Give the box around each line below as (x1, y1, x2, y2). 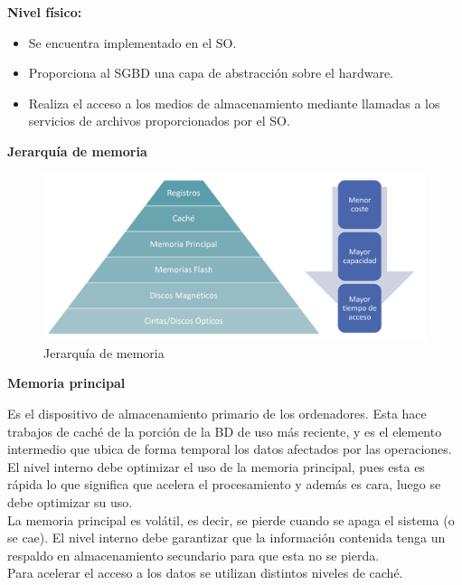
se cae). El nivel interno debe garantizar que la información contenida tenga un (7, 528, 446, 547)
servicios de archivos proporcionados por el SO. (28, 111, 290, 130)
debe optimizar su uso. (7, 492, 133, 511)
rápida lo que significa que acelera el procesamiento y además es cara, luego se (7, 475, 441, 494)
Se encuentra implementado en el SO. (28, 33, 237, 52)
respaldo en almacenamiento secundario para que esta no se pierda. (7, 545, 380, 564)
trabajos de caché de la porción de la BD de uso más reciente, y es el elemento (7, 421, 442, 440)
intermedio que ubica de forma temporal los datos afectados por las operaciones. (7, 439, 452, 458)
